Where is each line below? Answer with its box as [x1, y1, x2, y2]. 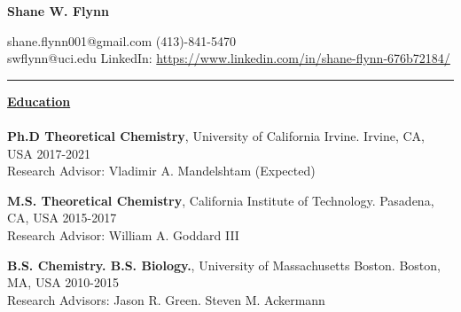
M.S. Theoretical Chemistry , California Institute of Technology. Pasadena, [7, 191, 434, 209]
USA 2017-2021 [7, 144, 91, 162]
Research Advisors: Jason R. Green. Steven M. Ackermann [7, 290, 325, 308]
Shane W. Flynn [7, 2, 109, 19]
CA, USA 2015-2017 [7, 208, 117, 227]
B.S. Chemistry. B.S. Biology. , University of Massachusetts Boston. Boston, [7, 255, 441, 274]
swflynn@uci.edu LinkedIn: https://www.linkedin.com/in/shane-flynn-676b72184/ [7, 49, 450, 67]
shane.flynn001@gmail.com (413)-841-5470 [7, 31, 236, 50]
